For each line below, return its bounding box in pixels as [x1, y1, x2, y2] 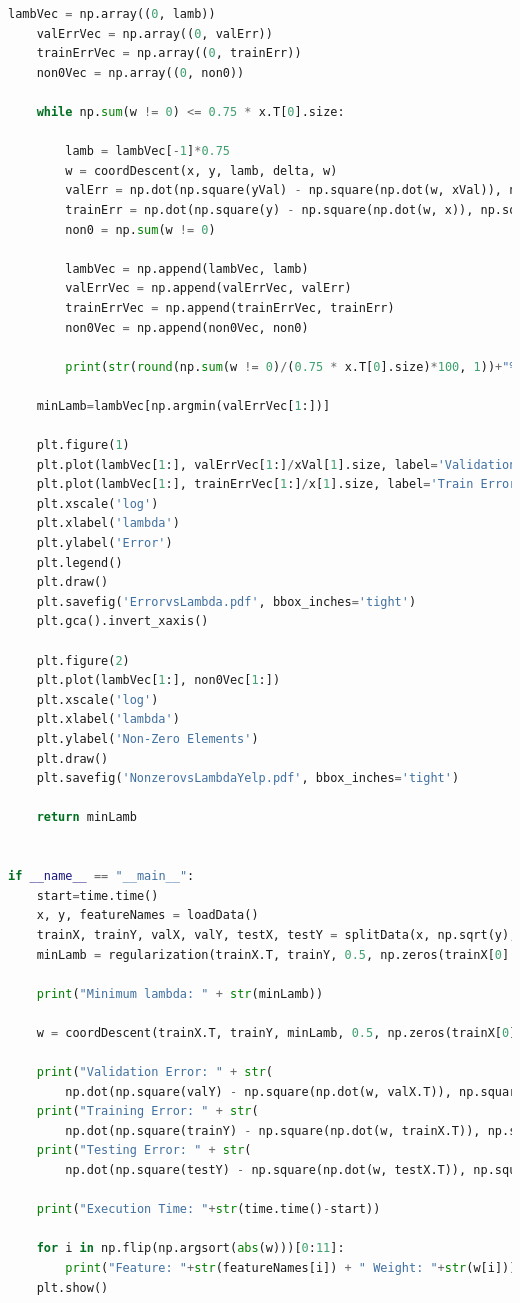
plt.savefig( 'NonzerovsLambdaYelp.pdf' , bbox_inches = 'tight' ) [36, 771, 460, 786]
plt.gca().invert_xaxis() [36, 614, 209, 629]
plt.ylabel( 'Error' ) [36, 536, 173, 551]
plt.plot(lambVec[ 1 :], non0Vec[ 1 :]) [36, 673, 281, 688]
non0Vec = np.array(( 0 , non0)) [36, 65, 245, 80]
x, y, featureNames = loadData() [36, 908, 259, 923]
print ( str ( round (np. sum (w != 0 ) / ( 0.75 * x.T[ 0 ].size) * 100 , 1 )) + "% [65, 359, 517, 374]
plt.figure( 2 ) [36, 653, 130, 668]
